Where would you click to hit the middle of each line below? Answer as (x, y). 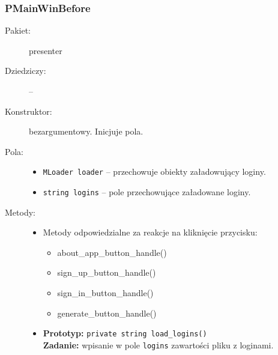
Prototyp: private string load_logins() (125, 333)
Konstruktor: (29, 111)
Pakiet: (18, 30)
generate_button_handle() (107, 313)
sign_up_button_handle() (107, 272)
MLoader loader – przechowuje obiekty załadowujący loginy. (154, 171)
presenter (46, 50)
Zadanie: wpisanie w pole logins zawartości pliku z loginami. (158, 344)
